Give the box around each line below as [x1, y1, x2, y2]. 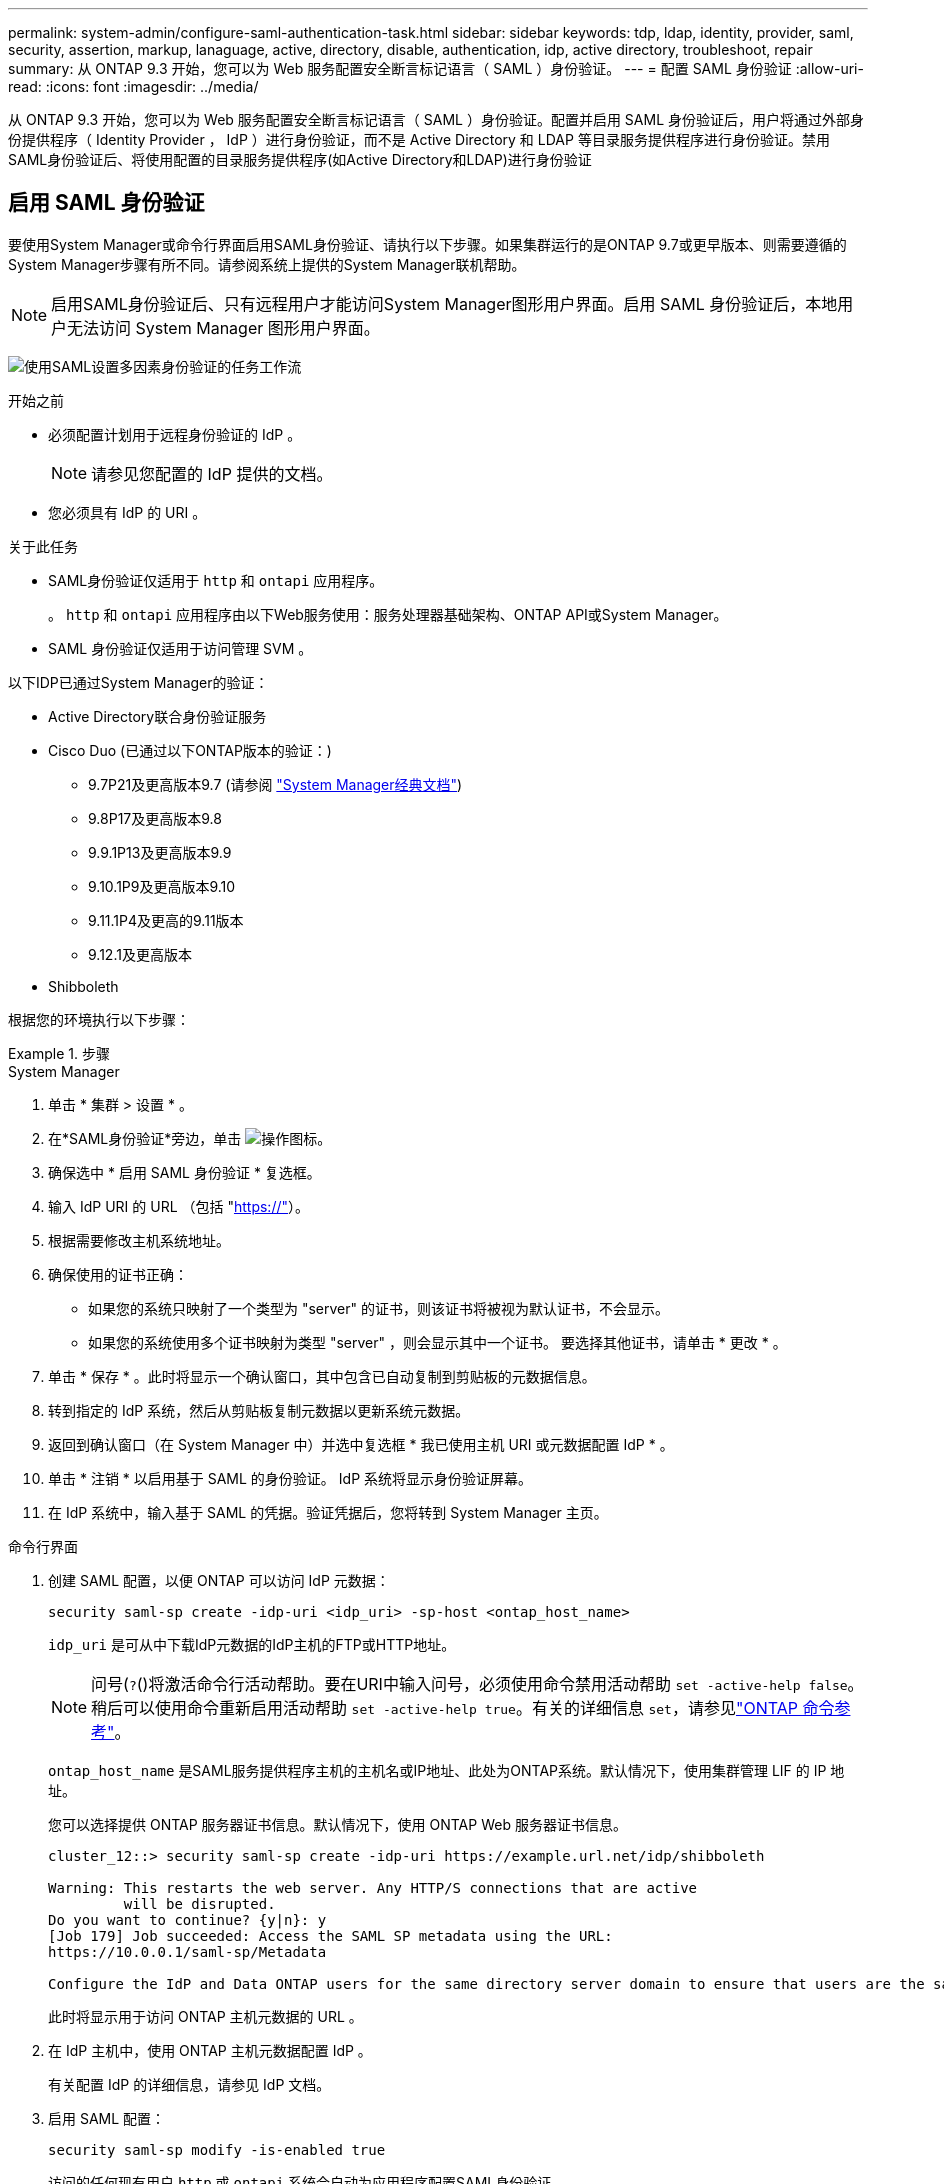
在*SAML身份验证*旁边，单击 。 [48, 1129, 332, 1147]
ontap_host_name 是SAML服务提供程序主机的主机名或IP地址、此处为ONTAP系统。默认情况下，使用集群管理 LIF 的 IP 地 [48, 1761, 845, 1779]
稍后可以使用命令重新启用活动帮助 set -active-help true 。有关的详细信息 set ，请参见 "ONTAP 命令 [91, 1697, 835, 1718]
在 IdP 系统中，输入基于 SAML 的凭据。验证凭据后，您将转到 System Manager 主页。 [48, 1503, 608, 1521]
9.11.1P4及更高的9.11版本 [88, 911, 244, 929]
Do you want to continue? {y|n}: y [48, 1911, 327, 1928]
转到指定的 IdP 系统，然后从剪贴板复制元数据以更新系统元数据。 [48, 1401, 470, 1419]
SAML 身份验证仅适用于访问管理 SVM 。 [48, 639, 313, 657]
